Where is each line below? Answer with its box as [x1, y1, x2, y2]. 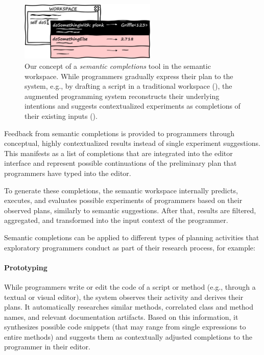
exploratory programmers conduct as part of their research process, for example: [4, 242, 255, 252]
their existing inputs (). [25, 111, 98, 121]
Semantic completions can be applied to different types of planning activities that [4, 232, 259, 242]
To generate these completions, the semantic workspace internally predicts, [4, 185, 238, 195]
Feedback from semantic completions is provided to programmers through [4, 128, 235, 138]
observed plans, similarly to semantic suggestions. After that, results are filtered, [4, 205, 256, 215]
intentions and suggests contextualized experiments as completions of [25, 100, 241, 111]
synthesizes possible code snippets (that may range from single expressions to [4, 321, 246, 332]
